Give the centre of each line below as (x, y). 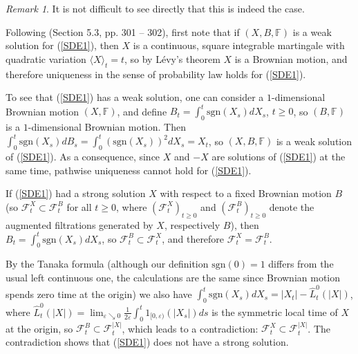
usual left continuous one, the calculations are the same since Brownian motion (173, 278)
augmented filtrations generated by (79, 224)
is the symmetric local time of (275, 311)
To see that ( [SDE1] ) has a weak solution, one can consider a (135, 97)
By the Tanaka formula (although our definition (107, 264)
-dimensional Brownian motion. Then (107, 127)
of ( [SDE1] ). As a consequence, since (83, 156)
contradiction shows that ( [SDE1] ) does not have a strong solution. (147, 342)
